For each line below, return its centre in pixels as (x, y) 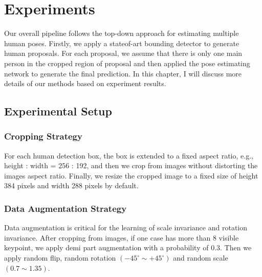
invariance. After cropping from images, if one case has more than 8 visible (122, 237)
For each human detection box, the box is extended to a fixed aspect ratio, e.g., (129, 155)
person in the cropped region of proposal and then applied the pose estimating (127, 63)
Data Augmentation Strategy (65, 208)
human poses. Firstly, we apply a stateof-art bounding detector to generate (122, 43)
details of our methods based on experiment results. (85, 83)
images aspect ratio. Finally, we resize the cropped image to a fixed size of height (131, 175)
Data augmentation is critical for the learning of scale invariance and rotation (126, 227)
